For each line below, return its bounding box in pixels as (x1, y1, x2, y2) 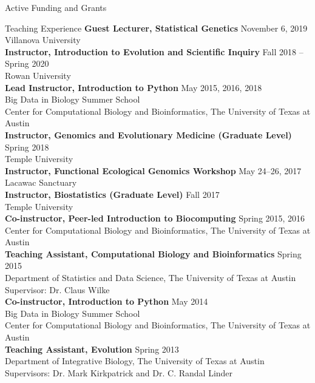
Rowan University (5, 69, 71, 81)
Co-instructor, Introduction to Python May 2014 (5, 295, 208, 308)
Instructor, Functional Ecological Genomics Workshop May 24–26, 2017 (5, 164, 302, 177)
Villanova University (5, 33, 81, 46)
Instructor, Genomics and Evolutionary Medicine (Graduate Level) (5, 128, 292, 141)
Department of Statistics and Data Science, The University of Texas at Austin (5, 271, 296, 284)
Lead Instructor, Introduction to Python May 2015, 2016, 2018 (5, 81, 262, 93)
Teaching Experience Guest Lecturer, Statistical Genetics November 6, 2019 (5, 21, 308, 34)
